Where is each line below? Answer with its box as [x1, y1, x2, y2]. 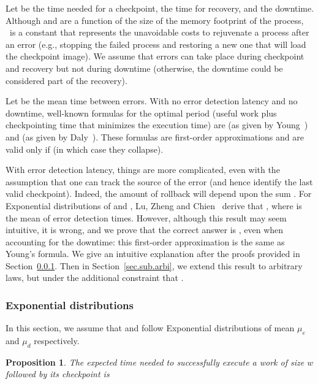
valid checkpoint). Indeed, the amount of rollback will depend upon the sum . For [6, 187, 312, 200]
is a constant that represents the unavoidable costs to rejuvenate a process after [9, 26, 309, 39]
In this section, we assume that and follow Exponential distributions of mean [6, 321, 295, 334]
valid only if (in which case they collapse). [6, 142, 164, 155]
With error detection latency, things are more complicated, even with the [6, 163, 280, 176]
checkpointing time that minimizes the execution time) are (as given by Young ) [6, 118, 308, 131]
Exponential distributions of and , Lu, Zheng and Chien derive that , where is [6, 199, 302, 212]
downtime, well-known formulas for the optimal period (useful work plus [6, 106, 277, 119]
